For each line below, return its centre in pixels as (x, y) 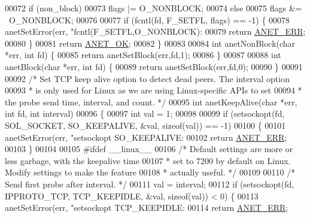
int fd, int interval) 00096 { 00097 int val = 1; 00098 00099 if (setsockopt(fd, (145, 113)
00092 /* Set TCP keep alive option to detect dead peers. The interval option (147, 78)
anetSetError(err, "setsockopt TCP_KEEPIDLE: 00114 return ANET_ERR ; (147, 208)
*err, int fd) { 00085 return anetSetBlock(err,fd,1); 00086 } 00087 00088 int (143, 55)
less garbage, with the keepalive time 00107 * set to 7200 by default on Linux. (148, 160)
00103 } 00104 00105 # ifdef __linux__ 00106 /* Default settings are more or (149, 149)
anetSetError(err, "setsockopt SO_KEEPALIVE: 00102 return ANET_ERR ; (146, 137)
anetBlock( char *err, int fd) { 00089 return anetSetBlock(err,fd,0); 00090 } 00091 (154, 66)
